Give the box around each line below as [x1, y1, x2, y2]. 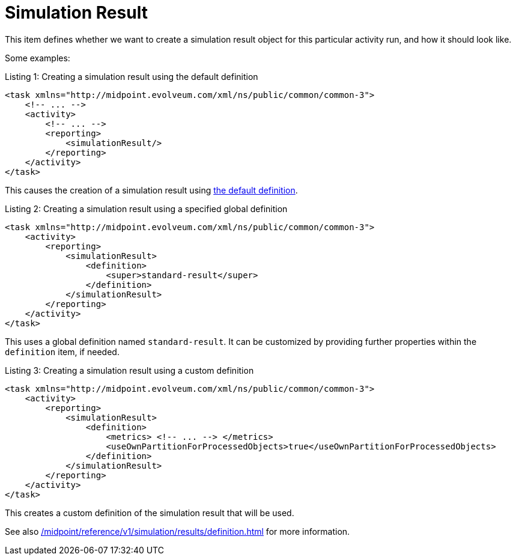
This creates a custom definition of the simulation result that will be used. [5, 507, 294, 518]
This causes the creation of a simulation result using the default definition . [5, 184, 298, 195]
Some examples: [5, 52, 70, 63]
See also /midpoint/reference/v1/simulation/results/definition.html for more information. [5, 526, 350, 537]
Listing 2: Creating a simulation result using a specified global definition [5, 203, 288, 214]
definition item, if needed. [5, 346, 120, 357]
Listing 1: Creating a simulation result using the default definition [5, 71, 258, 82]
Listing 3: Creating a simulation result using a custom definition [5, 365, 254, 376]
